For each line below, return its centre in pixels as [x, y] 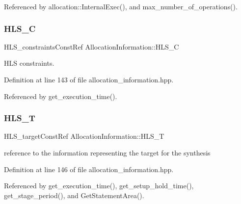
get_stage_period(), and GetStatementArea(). [74, 195]
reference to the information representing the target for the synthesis [107, 153]
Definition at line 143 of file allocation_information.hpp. [89, 79]
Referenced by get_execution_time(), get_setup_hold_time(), [99, 186]
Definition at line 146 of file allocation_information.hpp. [89, 169]
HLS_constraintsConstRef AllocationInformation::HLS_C [92, 46]
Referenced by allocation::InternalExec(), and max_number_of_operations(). [121, 6]
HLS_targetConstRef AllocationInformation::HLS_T [84, 136]
